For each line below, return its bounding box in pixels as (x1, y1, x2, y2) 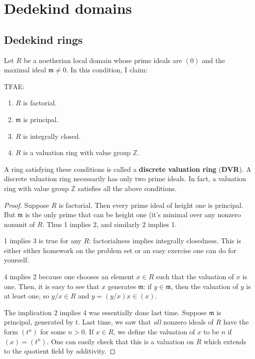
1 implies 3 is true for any (4, 235, 82, 246)
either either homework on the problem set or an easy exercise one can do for (4, 245, 236, 255)
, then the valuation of (171, 281, 238, 291)
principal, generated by (4, 317, 73, 327)
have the (223, 317, 249, 327)
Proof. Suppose (4, 199, 49, 210)
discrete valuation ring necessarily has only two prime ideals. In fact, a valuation (4, 173, 246, 184)
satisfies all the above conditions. (78, 183, 177, 193)
